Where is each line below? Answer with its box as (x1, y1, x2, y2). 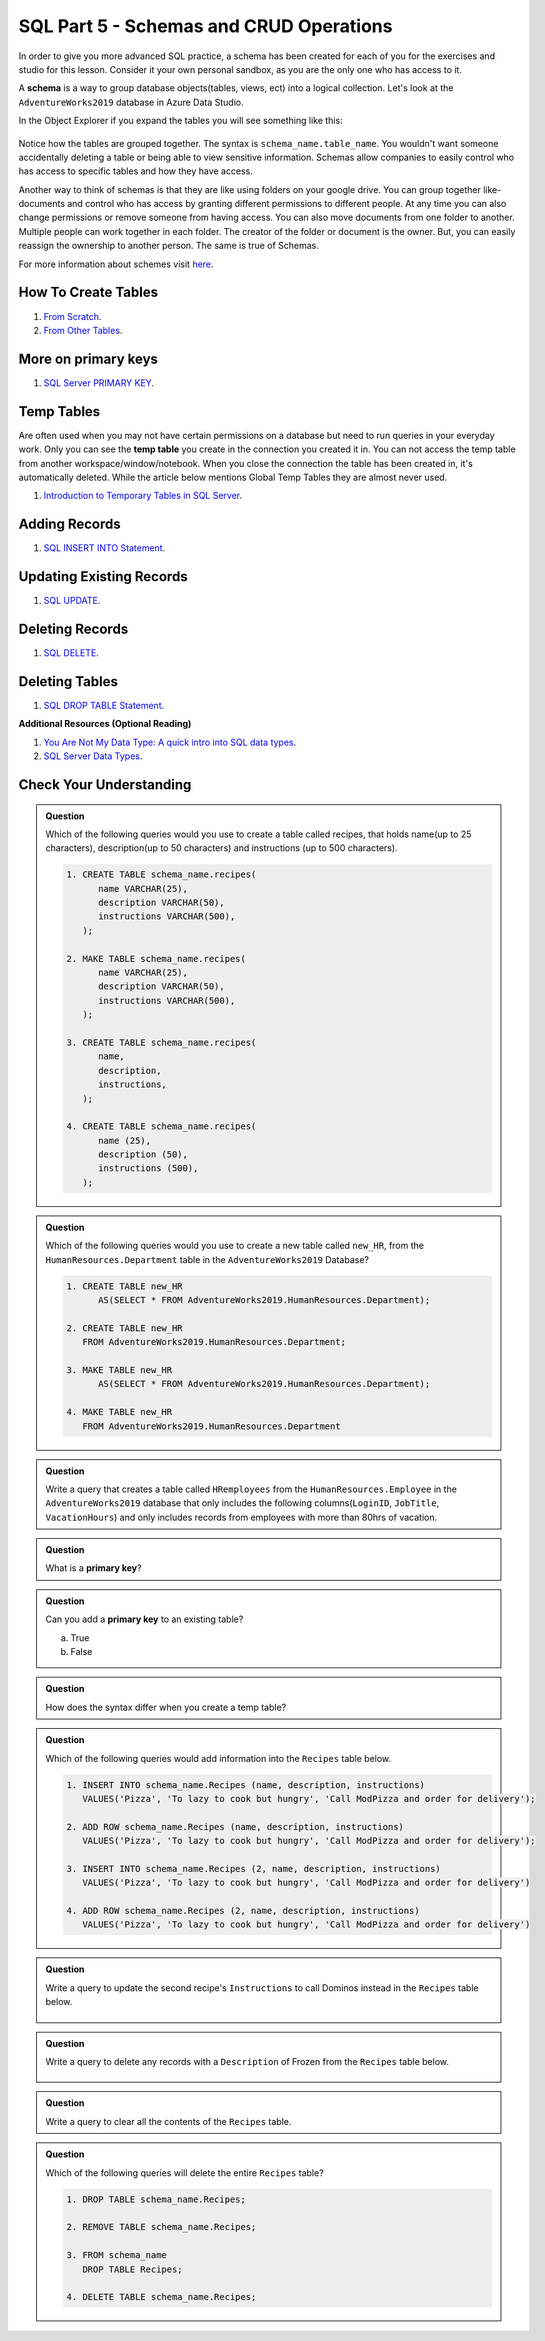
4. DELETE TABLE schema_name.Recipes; (66, 2291, 257, 2303)
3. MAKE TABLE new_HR (66, 1364, 173, 1375)
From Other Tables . (43, 324, 123, 336)
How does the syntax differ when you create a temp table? (45, 1701, 287, 1713)
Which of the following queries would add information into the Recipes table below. (45, 1752, 392, 1764)
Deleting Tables (18, 673, 119, 690)
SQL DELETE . (43, 647, 99, 659)
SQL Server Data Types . (43, 750, 143, 762)
